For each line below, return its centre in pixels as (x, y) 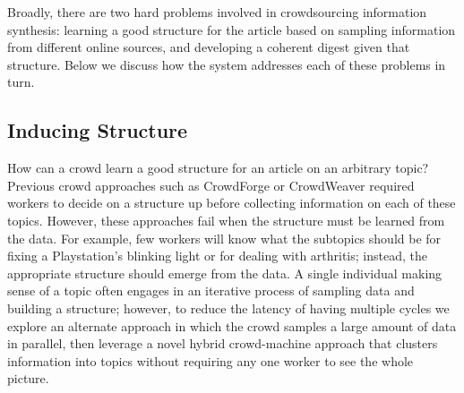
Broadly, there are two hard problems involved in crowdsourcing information (217, 12)
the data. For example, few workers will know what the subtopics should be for (224, 238)
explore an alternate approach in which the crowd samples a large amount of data (232, 325)
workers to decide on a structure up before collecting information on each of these (232, 203)
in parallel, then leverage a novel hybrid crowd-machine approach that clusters (223, 343)
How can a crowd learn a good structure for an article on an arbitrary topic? (218, 168)
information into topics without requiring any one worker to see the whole (211, 360)
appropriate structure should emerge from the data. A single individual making (225, 273)
